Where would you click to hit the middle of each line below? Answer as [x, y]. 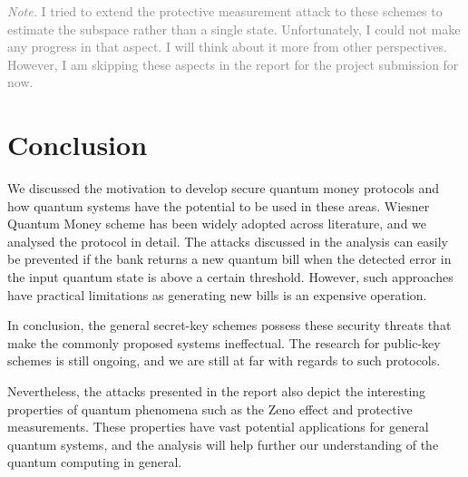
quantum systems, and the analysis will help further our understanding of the [223, 444]
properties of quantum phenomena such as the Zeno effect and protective [210, 409]
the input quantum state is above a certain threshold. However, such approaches [230, 277]
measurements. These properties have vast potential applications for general [218, 427]
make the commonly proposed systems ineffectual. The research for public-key [224, 342]
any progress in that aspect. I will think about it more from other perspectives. [227, 47]
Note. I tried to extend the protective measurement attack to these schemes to [225, 11]
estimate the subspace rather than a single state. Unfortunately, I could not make [234, 29]
